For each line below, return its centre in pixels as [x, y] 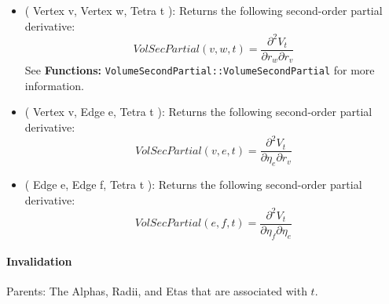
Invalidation [39, 261]
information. [54, 85]
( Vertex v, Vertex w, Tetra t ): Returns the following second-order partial [204, 10]
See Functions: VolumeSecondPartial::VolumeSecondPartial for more [200, 70]
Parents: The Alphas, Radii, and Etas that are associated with [157, 291]
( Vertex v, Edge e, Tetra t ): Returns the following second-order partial [198, 112]
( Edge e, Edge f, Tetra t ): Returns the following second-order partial [193, 184]
